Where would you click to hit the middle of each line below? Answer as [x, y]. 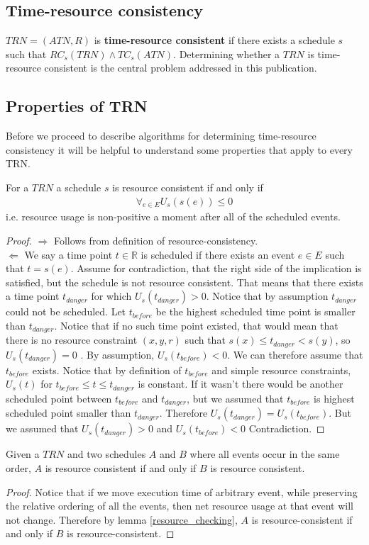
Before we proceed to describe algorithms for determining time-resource [161, 136]
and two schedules [106, 454]
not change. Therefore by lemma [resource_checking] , [122, 519]
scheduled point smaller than [68, 413]
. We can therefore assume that [295, 354]
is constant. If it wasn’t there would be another [241, 384]
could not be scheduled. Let [66, 311]
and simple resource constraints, [281, 370]
